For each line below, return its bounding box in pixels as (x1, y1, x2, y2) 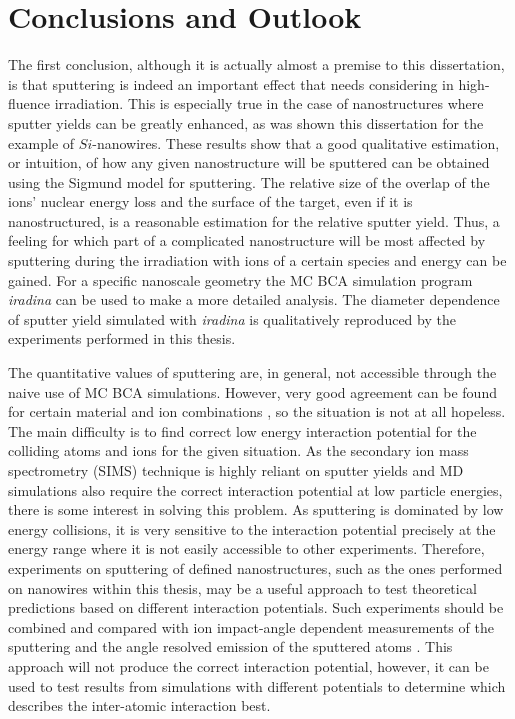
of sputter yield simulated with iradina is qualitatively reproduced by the (8, 308, 456, 329)
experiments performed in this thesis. (8, 328, 236, 349)
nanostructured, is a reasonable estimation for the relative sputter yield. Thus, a (8, 210, 500, 231)
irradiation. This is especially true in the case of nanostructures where (54, 93, 484, 114)
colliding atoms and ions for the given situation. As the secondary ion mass (8, 440, 469, 461)
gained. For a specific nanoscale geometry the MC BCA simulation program (8, 269, 473, 290)
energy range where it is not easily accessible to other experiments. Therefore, (8, 538, 485, 559)
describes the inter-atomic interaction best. (8, 695, 271, 716)
